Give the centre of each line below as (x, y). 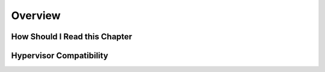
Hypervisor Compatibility (60, 56)
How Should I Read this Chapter (72, 37)
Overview (36, 15)
